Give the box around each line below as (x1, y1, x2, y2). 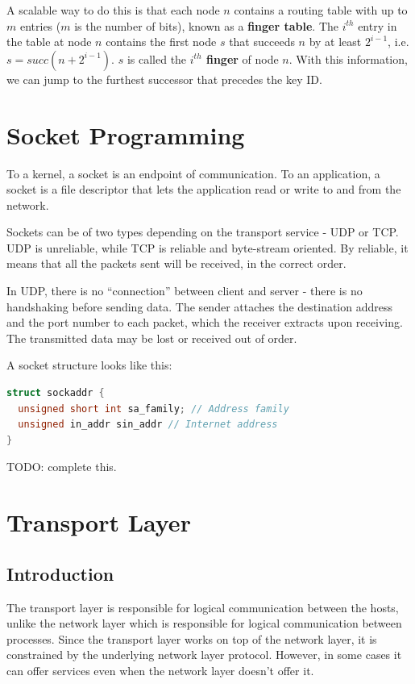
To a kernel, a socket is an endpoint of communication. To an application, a (6, 165, 380, 181)
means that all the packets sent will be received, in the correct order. (6, 255, 347, 272)
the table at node (6, 33, 92, 50)
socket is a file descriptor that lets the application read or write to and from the (6, 181, 401, 198)
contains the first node (106, 33, 217, 50)
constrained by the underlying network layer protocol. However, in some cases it (6, 646, 402, 663)
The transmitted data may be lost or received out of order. (6, 329, 297, 346)
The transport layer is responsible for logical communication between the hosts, (6, 598, 399, 615)
